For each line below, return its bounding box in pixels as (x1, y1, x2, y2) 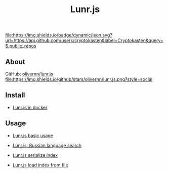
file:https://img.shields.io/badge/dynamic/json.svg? (5, 32, 112, 38)
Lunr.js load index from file (12, 162, 68, 168)
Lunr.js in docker (12, 104, 48, 110)
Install (5, 91, 25, 100)
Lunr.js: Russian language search (12, 142, 82, 148)
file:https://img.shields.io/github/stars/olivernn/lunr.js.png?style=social (5, 76, 153, 82)
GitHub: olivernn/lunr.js (5, 71, 53, 77)
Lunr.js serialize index (12, 152, 58, 158)
